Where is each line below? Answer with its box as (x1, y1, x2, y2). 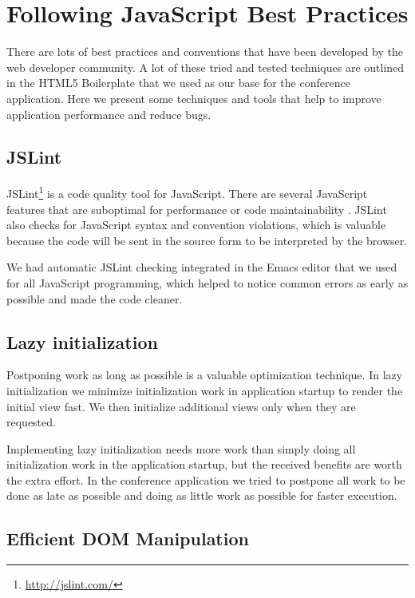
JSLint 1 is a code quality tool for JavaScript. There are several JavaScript (6, 183, 368, 201)
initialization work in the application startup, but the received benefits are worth (6, 456, 402, 473)
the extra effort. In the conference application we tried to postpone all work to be (6, 471, 405, 488)
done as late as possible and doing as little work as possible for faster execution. (6, 487, 397, 504)
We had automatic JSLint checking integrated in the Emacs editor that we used (6, 259, 397, 275)
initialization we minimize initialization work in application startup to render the (6, 382, 403, 398)
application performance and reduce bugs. (6, 105, 211, 122)
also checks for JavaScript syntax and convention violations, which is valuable (6, 216, 386, 233)
